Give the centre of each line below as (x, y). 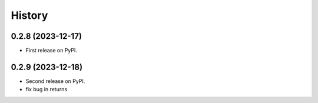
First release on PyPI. (52, 51)
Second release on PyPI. (55, 81)
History (29, 15)
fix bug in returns (47, 89)
